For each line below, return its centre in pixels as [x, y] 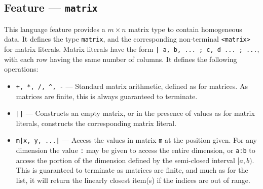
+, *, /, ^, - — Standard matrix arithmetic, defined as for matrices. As [132, 86]
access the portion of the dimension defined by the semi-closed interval [125, 160]
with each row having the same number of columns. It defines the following [121, 59]
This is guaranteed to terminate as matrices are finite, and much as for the [132, 170]
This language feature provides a [55, 29]
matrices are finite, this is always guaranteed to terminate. [107, 96]
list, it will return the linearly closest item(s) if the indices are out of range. [133, 180]
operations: [21, 69]
